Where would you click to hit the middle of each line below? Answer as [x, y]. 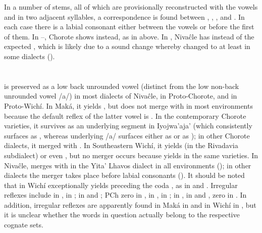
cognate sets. [24, 225]
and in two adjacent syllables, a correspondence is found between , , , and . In [124, 16]
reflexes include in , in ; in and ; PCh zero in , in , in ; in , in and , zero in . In [125, 195]
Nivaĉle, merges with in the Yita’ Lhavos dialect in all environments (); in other [128, 165]
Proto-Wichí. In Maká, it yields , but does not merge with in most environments [128, 105]
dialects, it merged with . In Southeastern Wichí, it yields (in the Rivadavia [121, 145]
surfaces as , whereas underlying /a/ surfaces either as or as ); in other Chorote [127, 135]
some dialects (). [30, 56]
